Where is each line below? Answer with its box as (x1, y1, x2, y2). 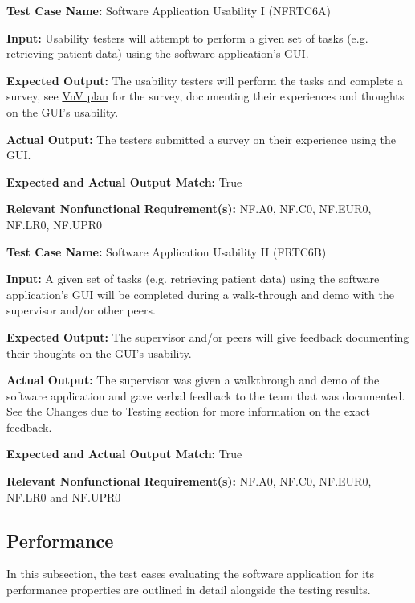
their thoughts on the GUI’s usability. (6, 344, 192, 361)
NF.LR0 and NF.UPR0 (6, 488, 121, 505)
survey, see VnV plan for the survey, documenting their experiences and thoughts (6, 88, 405, 105)
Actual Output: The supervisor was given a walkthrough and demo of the (6, 371, 380, 388)
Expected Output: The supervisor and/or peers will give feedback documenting (6, 328, 409, 345)
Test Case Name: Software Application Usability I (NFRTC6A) (6, 2, 331, 18)
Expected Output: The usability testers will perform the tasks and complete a (6, 72, 404, 88)
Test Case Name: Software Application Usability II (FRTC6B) (6, 243, 327, 260)
